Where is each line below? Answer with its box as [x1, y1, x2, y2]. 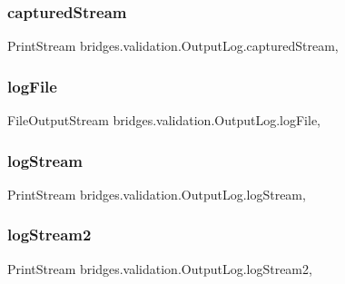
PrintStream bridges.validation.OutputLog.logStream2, [7, 259, 312, 278]
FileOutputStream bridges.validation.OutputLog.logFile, [7, 111, 321, 130]
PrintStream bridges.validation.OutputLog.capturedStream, [7, 36, 339, 55]
